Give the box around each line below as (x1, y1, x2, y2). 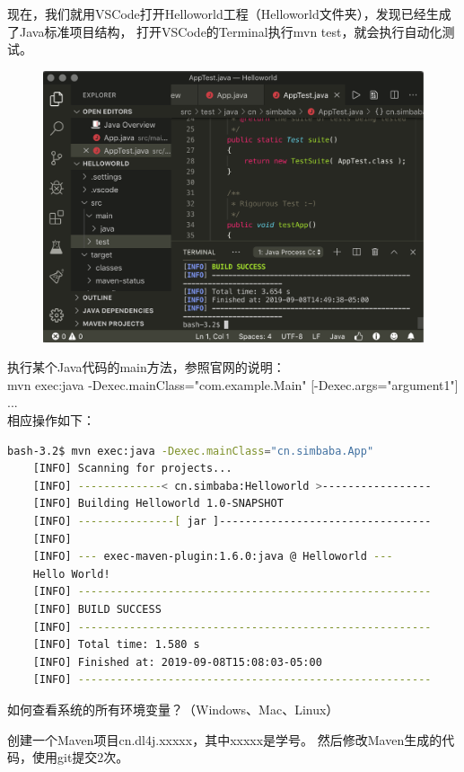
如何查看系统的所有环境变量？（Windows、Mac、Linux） (7, 699, 339, 718)
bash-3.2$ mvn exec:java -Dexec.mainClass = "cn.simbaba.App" (7, 444, 374, 457)
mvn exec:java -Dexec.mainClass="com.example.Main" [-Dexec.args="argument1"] (7, 375, 459, 394)
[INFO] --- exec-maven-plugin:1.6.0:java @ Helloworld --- (32, 550, 393, 563)
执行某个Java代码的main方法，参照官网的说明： (7, 358, 285, 377)
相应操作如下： (7, 411, 95, 429)
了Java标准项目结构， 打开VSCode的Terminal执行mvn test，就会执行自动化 (7, 22, 442, 40)
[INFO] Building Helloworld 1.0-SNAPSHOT (32, 497, 284, 510)
